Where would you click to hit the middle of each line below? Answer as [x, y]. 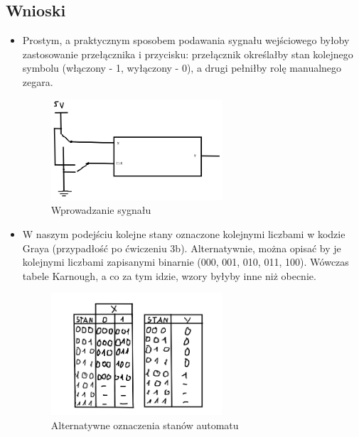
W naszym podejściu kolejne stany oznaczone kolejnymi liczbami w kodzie [184, 233]
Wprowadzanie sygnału [101, 210]
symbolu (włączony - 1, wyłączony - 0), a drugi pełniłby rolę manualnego [182, 68]
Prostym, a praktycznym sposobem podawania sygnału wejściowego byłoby [186, 40]
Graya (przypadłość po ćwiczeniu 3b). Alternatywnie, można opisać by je [182, 248]
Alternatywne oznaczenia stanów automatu [145, 425]
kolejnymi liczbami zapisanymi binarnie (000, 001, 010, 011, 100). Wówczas [186, 262]
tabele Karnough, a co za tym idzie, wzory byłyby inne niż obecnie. [169, 275]
